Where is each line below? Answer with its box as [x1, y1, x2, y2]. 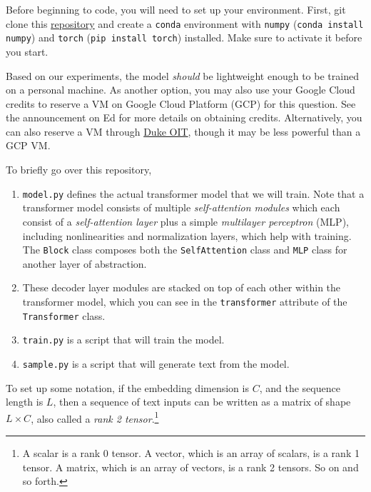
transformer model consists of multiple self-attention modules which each [22, 200, 340, 215]
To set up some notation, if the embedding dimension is [6, 380, 249, 395]
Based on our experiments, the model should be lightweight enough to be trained [6, 68, 359, 83]
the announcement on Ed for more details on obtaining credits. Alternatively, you [6, 110, 362, 125]
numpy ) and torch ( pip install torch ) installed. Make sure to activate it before [6, 30, 362, 45]
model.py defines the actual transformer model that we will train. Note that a [22, 186, 365, 201]
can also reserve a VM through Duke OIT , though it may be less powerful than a [6, 124, 361, 139]
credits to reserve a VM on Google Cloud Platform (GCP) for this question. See [6, 96, 356, 111]
